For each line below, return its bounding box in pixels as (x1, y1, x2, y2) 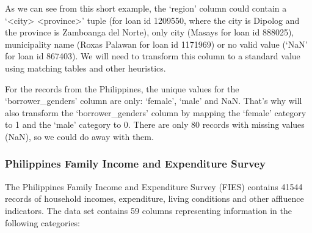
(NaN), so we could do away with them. (5, 130, 154, 142)
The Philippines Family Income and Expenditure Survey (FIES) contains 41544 (5, 180, 303, 193)
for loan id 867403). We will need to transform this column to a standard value (5, 50, 300, 62)
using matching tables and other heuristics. (5, 61, 166, 74)
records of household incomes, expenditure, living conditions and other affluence (5, 192, 304, 205)
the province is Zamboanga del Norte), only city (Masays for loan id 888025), (5, 26, 294, 39)
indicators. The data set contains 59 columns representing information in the (5, 204, 292, 216)
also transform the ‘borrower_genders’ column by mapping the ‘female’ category (5, 106, 307, 119)
